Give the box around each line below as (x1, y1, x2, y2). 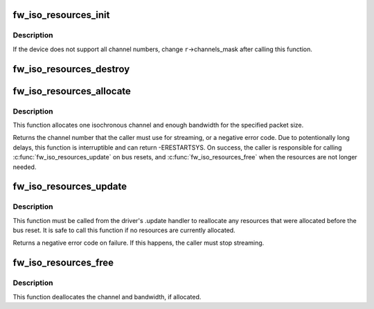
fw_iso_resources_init (12, 9, 110, 21)
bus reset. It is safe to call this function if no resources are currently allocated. (12, 226, 235, 235)
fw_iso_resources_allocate (12, 85, 132, 97)
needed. (12, 163, 37, 171)
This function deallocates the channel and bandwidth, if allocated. (12, 292, 202, 301)
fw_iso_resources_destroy (12, 63, 130, 75)
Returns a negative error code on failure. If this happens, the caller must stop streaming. (12, 239, 265, 247)
